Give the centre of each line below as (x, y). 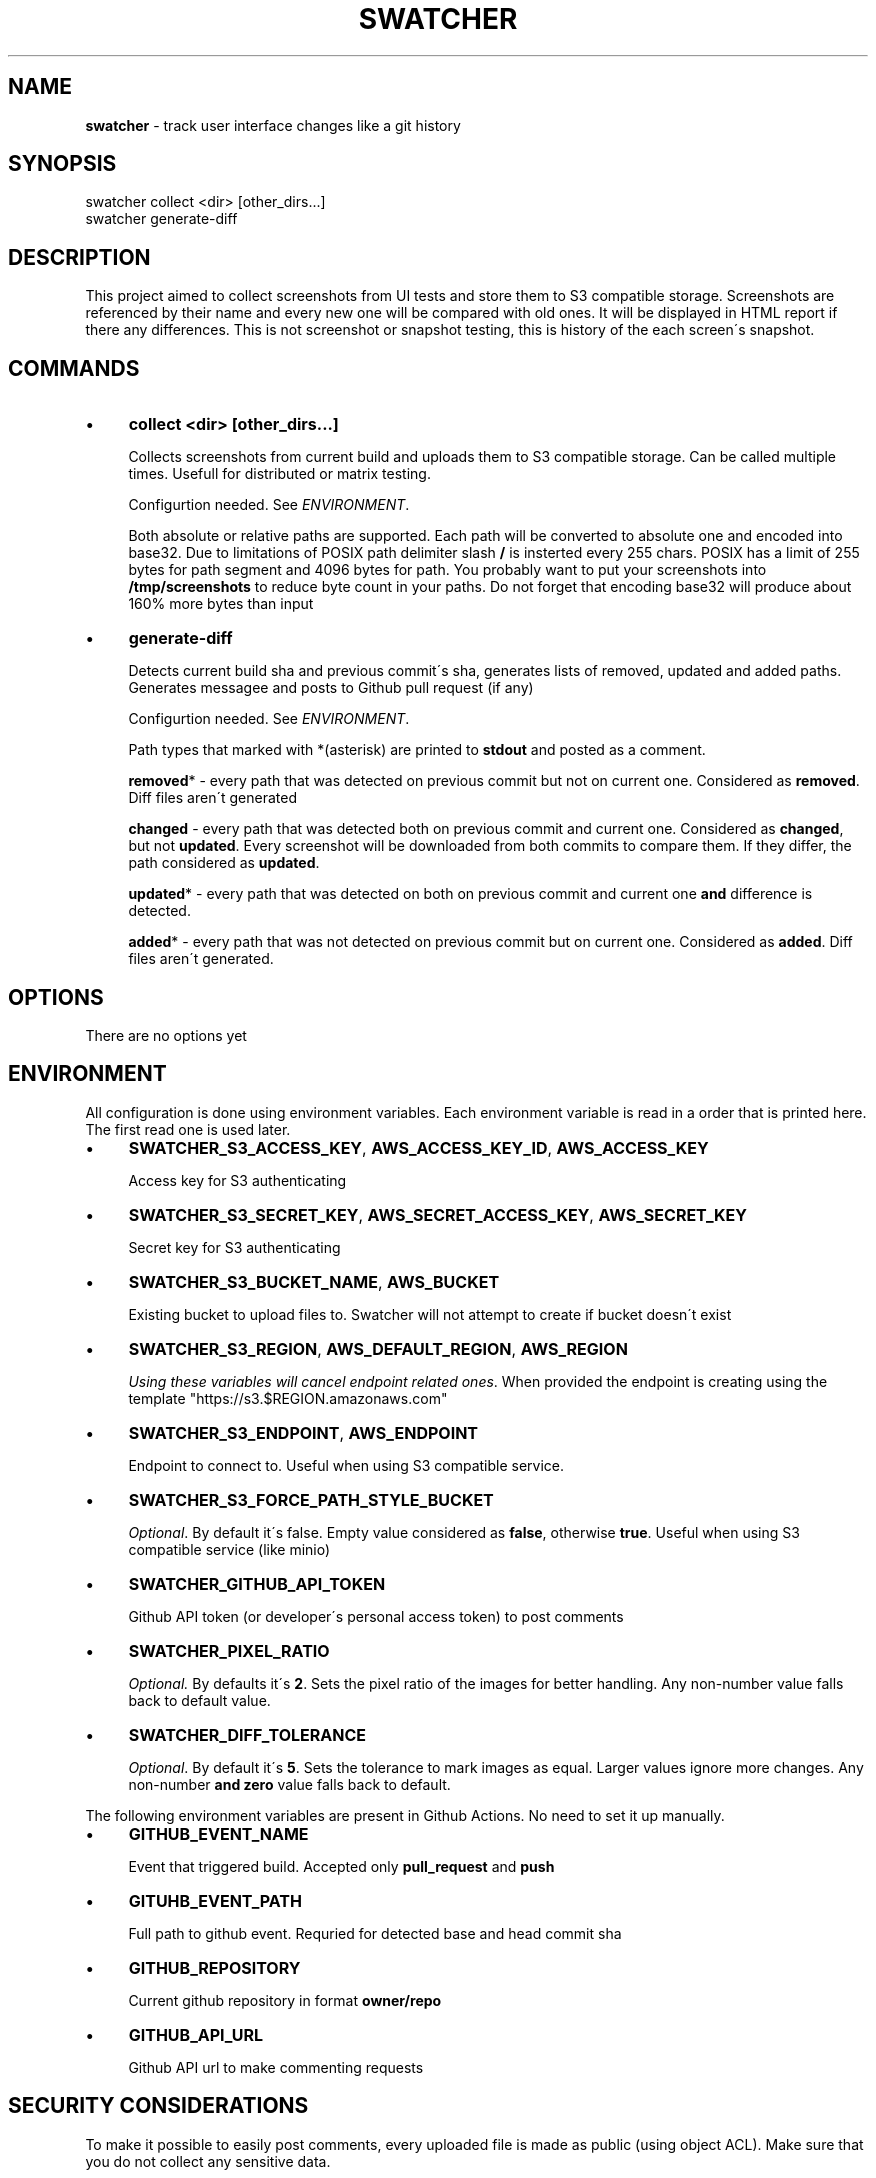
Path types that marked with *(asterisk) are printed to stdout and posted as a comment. (417, 750)
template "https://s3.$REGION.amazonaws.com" (288, 1398)
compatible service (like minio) (229, 1549)
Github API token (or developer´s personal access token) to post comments (376, 1616)
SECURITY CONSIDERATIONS (158, 2106)
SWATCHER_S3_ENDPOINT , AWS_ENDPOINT (303, 1432)
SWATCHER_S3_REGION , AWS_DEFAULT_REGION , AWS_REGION (378, 1348)
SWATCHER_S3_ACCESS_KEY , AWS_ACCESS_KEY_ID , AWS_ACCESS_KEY (418, 1147)
